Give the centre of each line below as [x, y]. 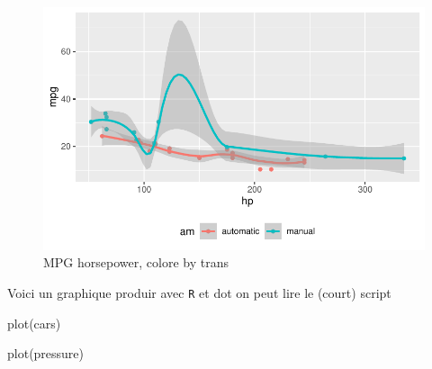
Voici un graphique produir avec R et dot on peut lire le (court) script [199, 292]
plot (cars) [34, 323]
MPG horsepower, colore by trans [136, 262]
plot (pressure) [46, 353]
